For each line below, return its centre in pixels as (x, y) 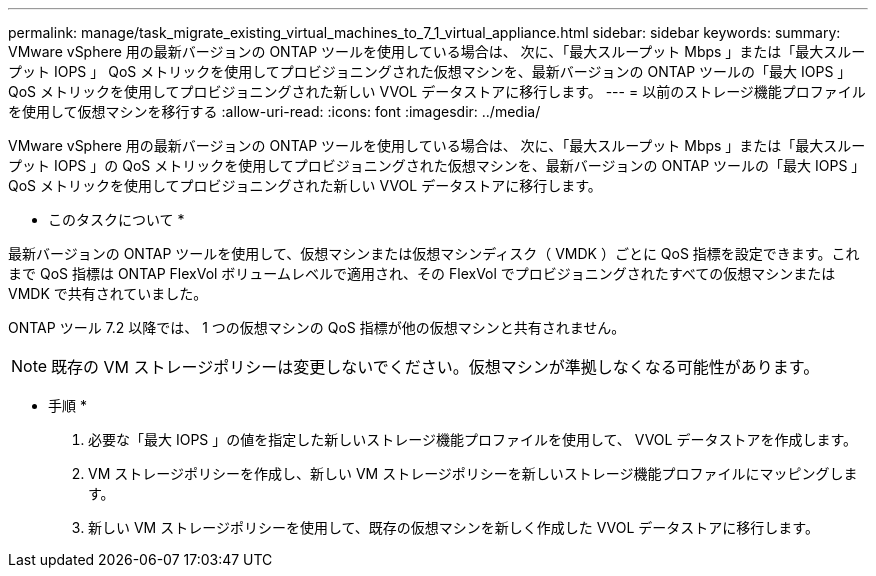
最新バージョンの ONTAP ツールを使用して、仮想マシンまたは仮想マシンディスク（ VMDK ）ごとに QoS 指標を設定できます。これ (434, 253)
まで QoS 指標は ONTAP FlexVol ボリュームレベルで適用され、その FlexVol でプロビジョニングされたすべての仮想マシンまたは (422, 273)
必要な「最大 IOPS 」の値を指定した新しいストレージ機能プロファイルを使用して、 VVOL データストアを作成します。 (473, 439)
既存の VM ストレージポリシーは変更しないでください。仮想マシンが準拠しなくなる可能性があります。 (435, 367)
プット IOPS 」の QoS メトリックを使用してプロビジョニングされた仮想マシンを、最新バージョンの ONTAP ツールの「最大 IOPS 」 (437, 165)
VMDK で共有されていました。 (108, 293)
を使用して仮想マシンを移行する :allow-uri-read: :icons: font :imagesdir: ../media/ (274, 111)
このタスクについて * (116, 219)
